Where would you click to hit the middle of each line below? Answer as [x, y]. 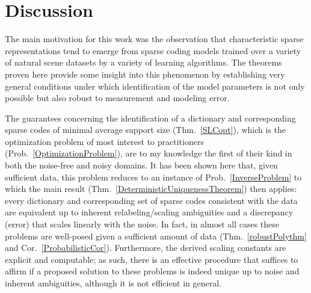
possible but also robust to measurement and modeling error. [117, 98]
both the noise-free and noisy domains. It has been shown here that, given [141, 165]
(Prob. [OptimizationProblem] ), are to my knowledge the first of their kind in [149, 153]
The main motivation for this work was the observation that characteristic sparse [154, 39]
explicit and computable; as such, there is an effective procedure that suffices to [152, 259]
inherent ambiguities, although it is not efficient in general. [113, 283]
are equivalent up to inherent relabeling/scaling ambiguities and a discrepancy [149, 212]
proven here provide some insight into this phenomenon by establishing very [145, 74]
